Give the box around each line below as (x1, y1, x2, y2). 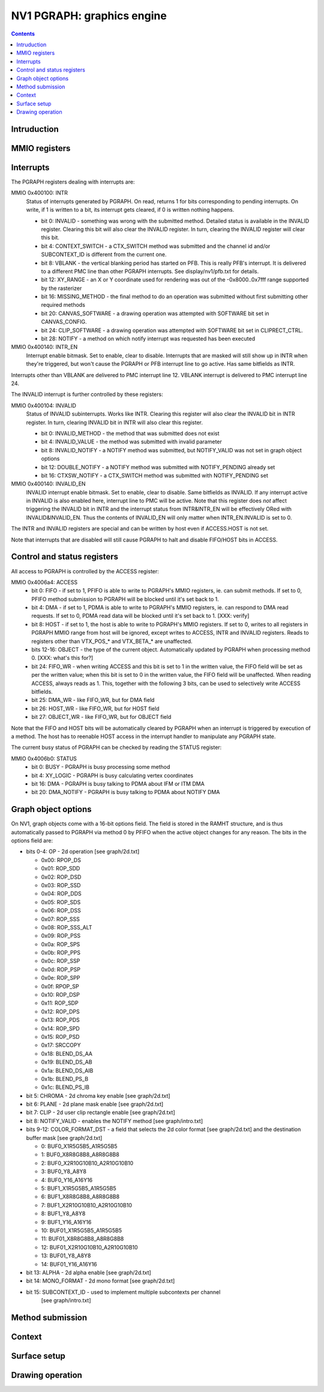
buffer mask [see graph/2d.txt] (26, 1134, 103, 1141)
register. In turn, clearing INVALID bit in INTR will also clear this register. (26, 419, 203, 426)
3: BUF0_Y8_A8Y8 (41, 1168, 87, 1175)
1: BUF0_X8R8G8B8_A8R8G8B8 (41, 1151, 119, 1158)
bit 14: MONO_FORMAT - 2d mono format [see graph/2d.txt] (26, 1277, 175, 1284)
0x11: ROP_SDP (41, 999, 79, 1007)
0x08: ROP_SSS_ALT (41, 923, 92, 931)
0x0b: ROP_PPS (41, 949, 81, 956)
